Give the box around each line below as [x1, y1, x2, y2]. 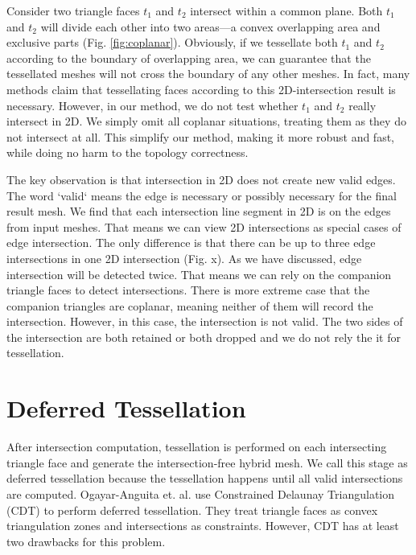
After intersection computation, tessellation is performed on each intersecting [6, 438, 387, 455]
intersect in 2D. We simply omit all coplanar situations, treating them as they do [6, 113, 406, 129]
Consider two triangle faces [6, 2, 140, 18]
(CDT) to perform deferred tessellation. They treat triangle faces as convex [6, 501, 378, 518]
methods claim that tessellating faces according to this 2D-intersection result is [6, 80, 396, 97]
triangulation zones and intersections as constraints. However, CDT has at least [6, 517, 399, 534]
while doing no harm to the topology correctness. [6, 144, 249, 161]
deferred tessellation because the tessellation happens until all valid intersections [6, 470, 403, 487]
